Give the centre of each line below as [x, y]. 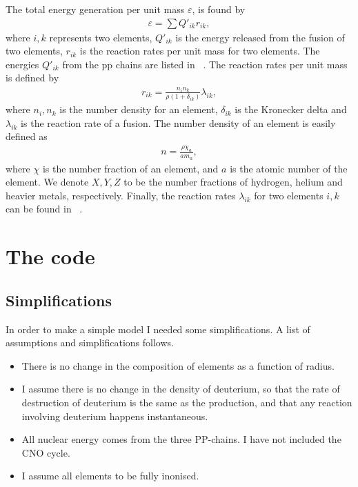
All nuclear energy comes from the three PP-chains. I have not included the [181, 439]
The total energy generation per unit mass [95, 9]
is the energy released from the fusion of [260, 37]
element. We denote [47, 182]
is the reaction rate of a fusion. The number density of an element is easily [178, 122]
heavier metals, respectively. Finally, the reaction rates [121, 195]
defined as [27, 136]
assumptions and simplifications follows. [90, 342]
